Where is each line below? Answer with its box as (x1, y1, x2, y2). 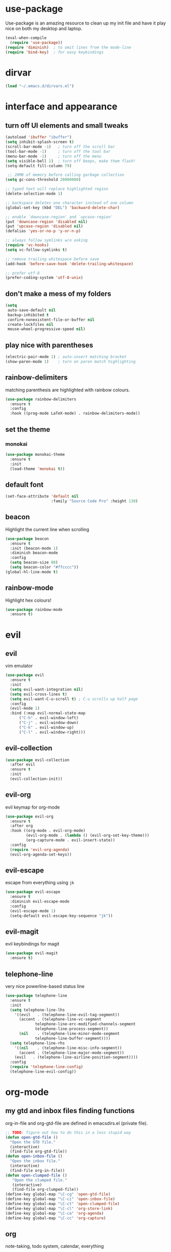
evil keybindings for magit (5, 941, 60, 947)
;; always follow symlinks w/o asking (5, 238, 88, 243)
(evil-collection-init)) (10, 776, 63, 782)
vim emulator (5, 663, 33, 669)
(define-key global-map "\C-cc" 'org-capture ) (5, 1215, 106, 1221)
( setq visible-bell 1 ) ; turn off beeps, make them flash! (5, 158, 136, 163)
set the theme (5, 425, 51, 434)
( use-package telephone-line (5, 993, 67, 998)
